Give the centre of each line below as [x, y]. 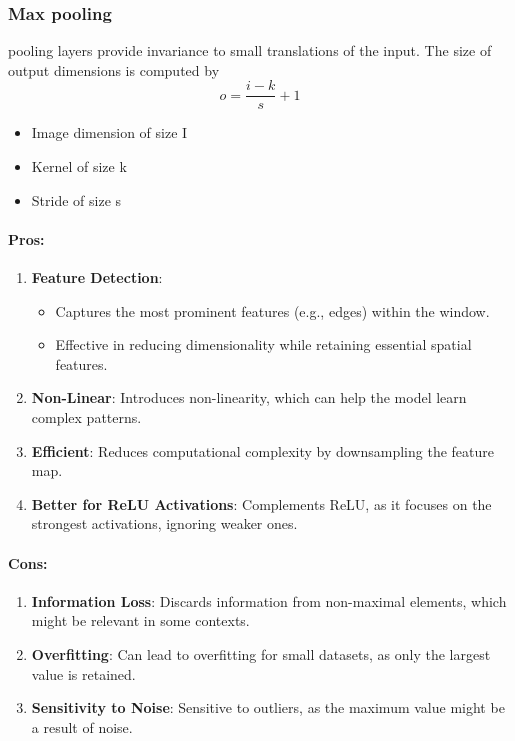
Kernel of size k [79, 166]
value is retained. [83, 673]
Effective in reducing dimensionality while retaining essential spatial [263, 344]
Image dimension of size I [109, 132]
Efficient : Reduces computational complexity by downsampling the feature [262, 450]
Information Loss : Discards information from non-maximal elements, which [269, 600]
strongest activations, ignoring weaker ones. [164, 523]
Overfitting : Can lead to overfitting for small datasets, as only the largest [261, 653]
